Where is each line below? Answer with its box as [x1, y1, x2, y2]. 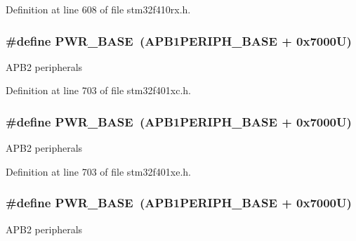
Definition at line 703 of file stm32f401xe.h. [6, 164, 191, 178]
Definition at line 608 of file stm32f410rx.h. [6, 2, 191, 16]
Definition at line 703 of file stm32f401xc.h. [6, 83, 191, 98]
